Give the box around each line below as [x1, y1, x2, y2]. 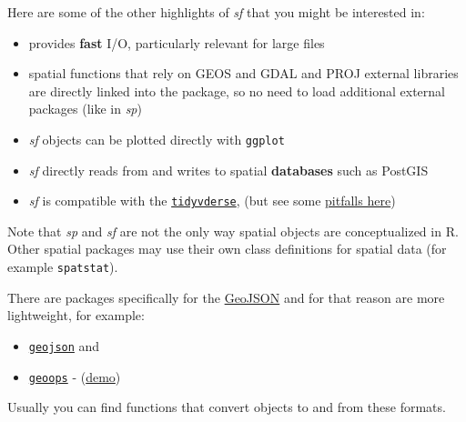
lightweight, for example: [7, 306, 145, 325]
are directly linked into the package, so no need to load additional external [28, 81, 445, 100]
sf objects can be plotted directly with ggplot [28, 129, 285, 148]
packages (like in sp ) [28, 99, 142, 118]
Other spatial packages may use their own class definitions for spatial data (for [7, 239, 447, 258]
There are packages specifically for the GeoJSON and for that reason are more [7, 287, 445, 306]
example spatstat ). [7, 257, 118, 276]
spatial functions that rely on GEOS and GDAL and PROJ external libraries [28, 64, 459, 83]
